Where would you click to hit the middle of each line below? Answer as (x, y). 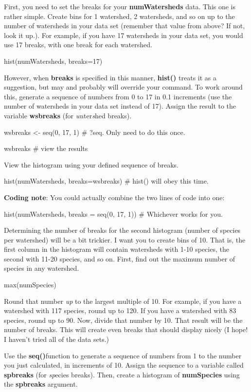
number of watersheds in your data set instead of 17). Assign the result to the (120, 106)
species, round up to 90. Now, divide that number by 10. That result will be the (123, 320)
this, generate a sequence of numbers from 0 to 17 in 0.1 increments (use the (118, 96)
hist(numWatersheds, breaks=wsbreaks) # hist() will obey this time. (106, 181)
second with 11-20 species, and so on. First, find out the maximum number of (120, 258)
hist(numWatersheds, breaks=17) (53, 61)
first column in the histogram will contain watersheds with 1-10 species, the (117, 249)
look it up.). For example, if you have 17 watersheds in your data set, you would (124, 35)
